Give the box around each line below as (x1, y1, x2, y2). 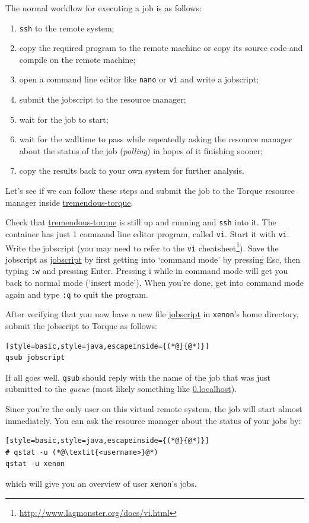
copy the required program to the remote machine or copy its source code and (19, 42, 303, 54)
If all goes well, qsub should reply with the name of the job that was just (5, 371, 271, 383)
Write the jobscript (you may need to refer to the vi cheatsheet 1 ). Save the (5, 240, 279, 254)
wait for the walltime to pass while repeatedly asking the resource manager (19, 133, 292, 145)
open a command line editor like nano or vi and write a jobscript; (19, 73, 259, 85)
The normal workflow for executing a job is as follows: (5, 2, 202, 14)
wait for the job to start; (19, 113, 109, 125)
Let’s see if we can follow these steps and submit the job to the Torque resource (5, 184, 295, 197)
